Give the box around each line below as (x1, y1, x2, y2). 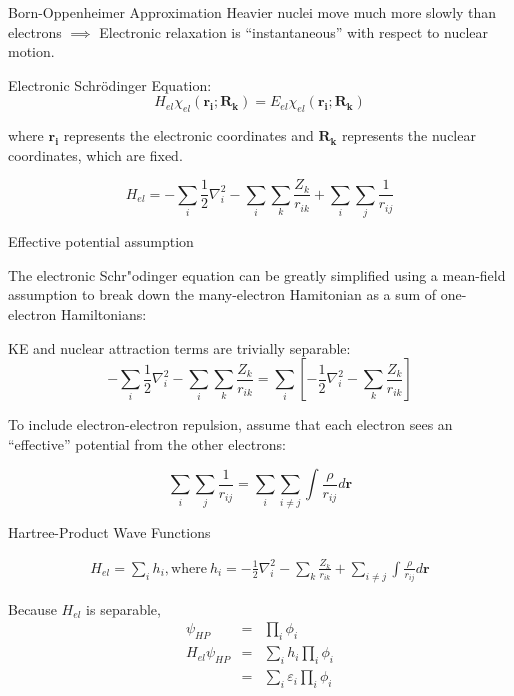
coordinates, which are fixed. (8, 144, 183, 165)
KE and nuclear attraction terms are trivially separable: (8, 337, 351, 358)
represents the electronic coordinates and (63, 125, 314, 146)
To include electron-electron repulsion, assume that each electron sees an (8, 414, 453, 435)
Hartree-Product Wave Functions (8, 521, 211, 542)
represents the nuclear (341, 125, 476, 146)
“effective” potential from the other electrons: (8, 433, 286, 454)
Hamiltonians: (60, 303, 147, 324)
